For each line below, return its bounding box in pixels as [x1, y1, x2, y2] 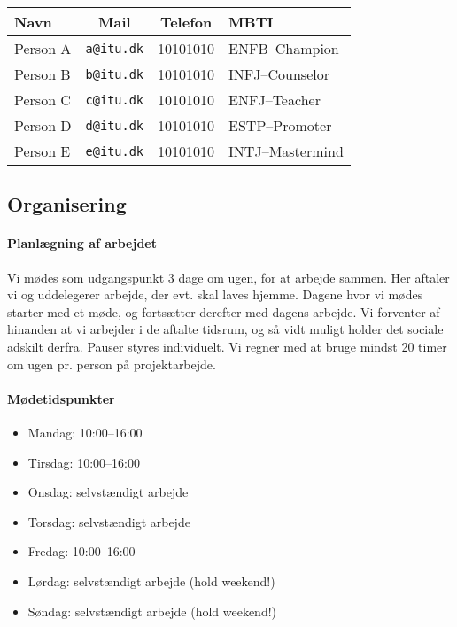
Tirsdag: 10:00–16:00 [27, 453, 140, 471]
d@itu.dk [85, 118, 144, 133]
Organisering [7, 190, 127, 218]
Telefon [159, 12, 213, 32]
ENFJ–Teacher [228, 89, 321, 110]
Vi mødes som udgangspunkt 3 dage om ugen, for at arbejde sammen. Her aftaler [7, 267, 450, 286]
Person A [14, 38, 72, 58]
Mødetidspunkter [7, 389, 115, 407]
